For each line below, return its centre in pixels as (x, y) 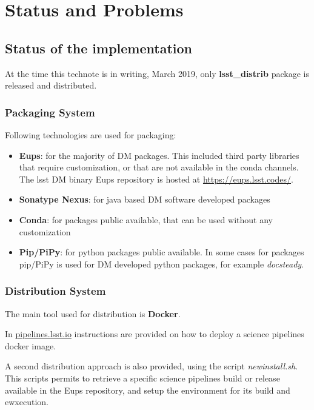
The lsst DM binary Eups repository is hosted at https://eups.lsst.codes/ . (156, 179)
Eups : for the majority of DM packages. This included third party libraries (159, 155)
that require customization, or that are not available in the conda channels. (159, 167)
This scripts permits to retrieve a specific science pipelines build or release (142, 378)
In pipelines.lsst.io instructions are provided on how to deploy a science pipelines (155, 334)
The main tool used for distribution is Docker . (93, 313)
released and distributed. (51, 85)
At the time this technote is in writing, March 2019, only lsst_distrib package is (157, 73)
